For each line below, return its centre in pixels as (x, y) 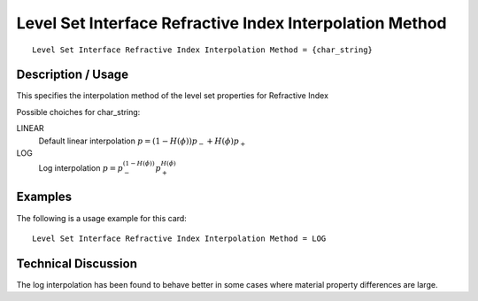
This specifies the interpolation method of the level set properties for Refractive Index (173, 96)
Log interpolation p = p (81, 168)
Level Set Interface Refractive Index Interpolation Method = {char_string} (203, 50)
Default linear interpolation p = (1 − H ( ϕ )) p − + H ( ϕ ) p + (142, 142)
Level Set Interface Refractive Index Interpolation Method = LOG (179, 238)
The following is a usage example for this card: (102, 218)
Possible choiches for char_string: (78, 112)
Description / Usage (72, 75)
